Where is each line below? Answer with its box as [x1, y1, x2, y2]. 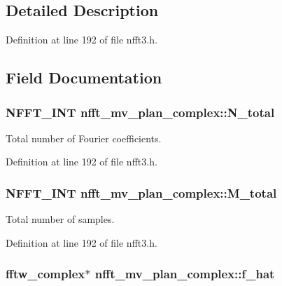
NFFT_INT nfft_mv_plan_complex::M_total [6, 184, 277, 201]
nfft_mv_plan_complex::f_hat [94, 265, 275, 282]
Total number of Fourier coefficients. [6, 130, 162, 145]
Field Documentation [6, 67, 162, 88]
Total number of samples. [6, 212, 115, 226]
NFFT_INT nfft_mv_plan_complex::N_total [6, 103, 275, 121]
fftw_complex [6, 265, 85, 282]
